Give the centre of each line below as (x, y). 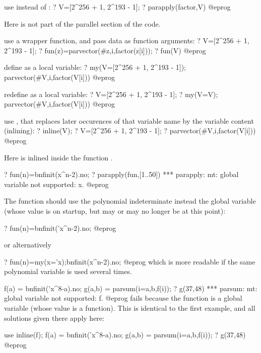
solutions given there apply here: (54, 318)
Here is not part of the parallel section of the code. (82, 23)
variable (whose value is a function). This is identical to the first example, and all (130, 308)
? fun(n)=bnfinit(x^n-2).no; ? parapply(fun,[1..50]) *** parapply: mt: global (121, 174)
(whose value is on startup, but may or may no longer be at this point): (115, 210)
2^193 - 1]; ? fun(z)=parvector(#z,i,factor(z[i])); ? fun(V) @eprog (105, 50)
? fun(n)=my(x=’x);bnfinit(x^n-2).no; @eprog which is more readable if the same (130, 261)
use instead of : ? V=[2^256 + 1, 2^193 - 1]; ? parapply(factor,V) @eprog (117, 7)
